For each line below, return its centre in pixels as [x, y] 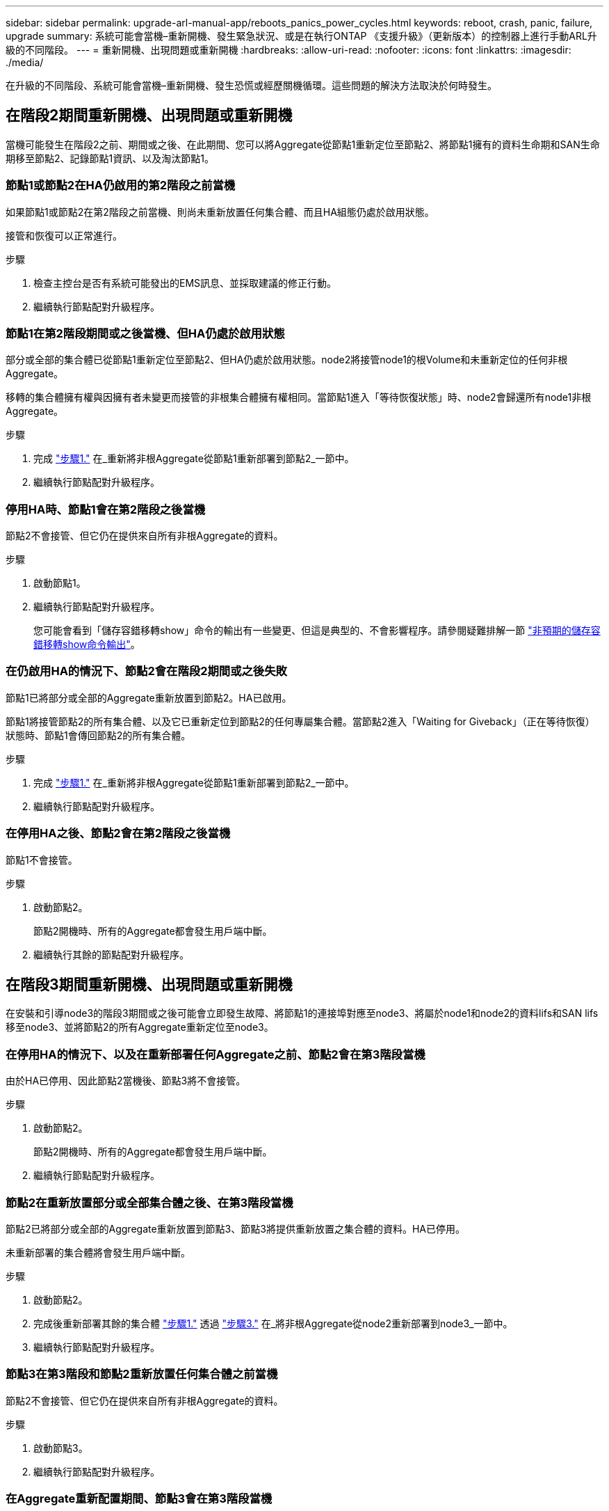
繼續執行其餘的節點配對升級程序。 [111, 954]
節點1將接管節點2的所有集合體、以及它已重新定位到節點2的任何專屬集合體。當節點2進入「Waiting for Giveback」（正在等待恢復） [300, 721]
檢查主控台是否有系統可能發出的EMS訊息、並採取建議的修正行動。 [185, 283]
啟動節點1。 [60, 583]
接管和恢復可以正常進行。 [64, 235]
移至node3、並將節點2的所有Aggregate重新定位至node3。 [140, 1027]
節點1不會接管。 [42, 860]
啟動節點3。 [61, 1448]
